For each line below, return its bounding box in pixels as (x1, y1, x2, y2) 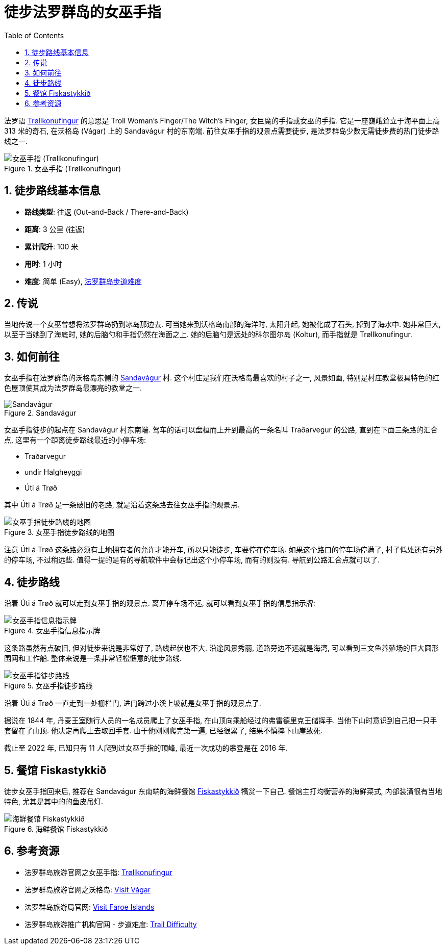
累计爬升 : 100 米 (24, 242, 79, 251)
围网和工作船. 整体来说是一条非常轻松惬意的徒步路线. (4, 654, 182, 663)
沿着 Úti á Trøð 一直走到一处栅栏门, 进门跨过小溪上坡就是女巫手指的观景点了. (4, 699, 261, 708)
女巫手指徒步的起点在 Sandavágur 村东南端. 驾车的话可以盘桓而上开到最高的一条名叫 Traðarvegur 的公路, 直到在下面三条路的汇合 (4, 425, 438, 434)
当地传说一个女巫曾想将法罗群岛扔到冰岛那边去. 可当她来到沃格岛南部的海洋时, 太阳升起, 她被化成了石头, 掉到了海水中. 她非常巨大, (4, 320, 441, 329)
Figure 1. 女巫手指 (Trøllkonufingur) (4, 164, 121, 173)
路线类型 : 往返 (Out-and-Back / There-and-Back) (24, 207, 189, 216)
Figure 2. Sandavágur (4, 408, 77, 418)
